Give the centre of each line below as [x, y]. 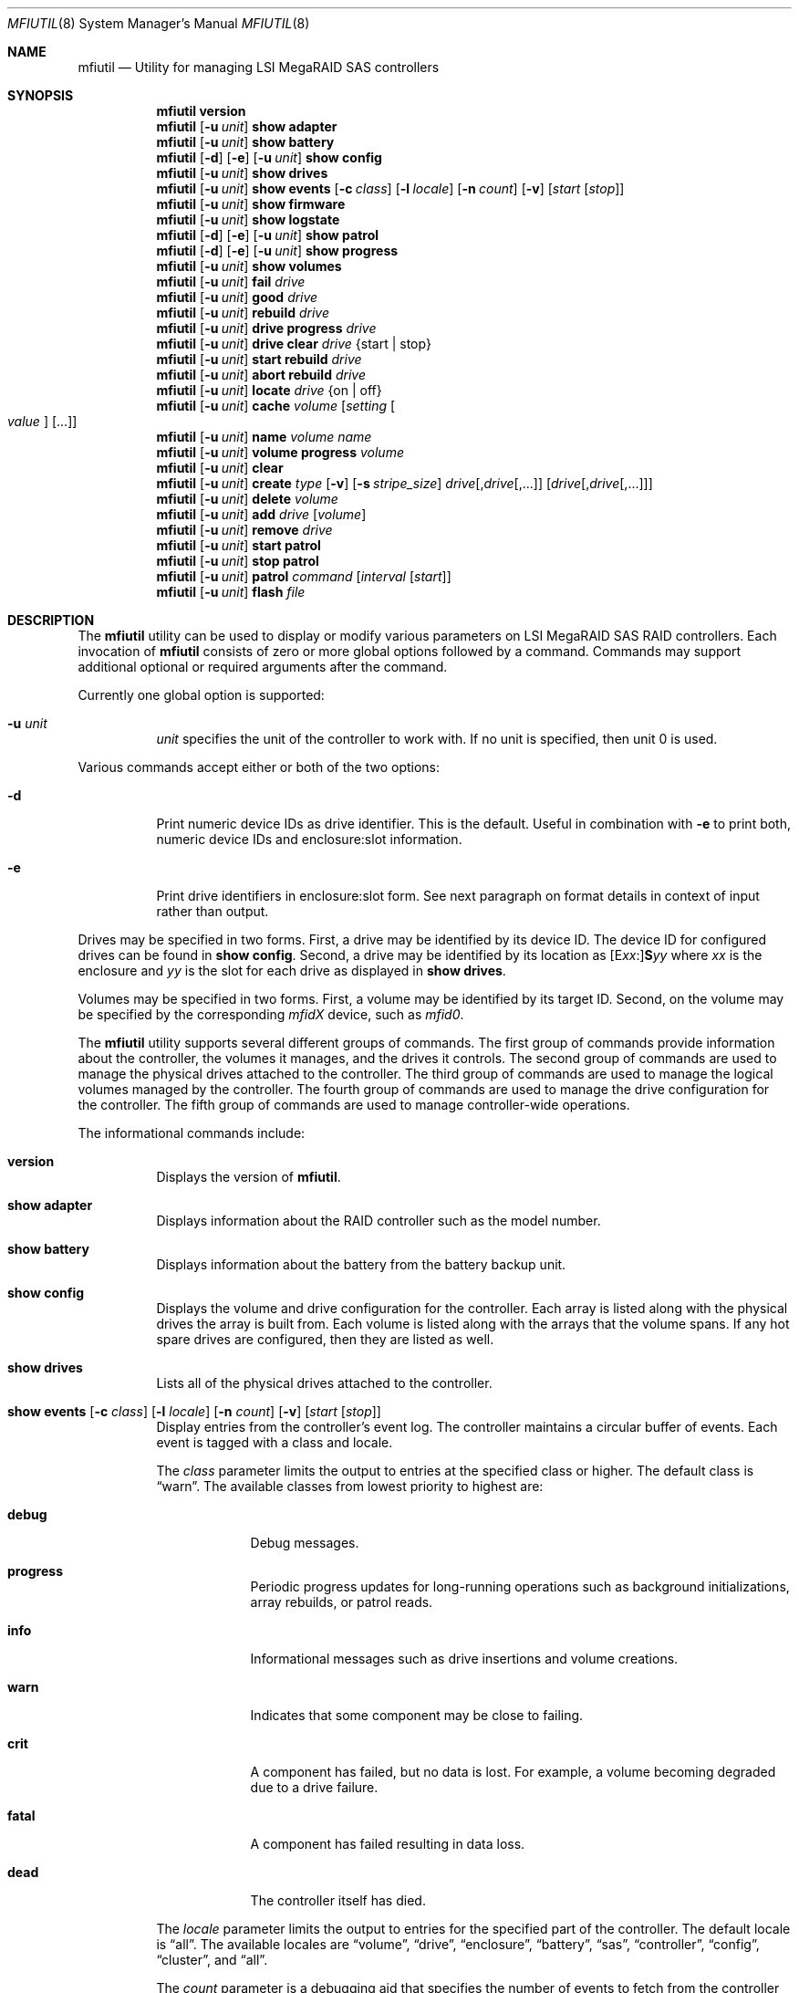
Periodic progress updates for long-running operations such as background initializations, [520, 1586]
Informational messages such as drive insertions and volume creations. [464, 1659]
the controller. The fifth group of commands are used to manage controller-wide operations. [354, 1105]
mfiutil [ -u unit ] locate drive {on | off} [269, 390]
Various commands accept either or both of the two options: [259, 767]
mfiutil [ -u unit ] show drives [242, 173]
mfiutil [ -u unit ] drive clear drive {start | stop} [294, 344]
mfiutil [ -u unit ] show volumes [249, 266]
